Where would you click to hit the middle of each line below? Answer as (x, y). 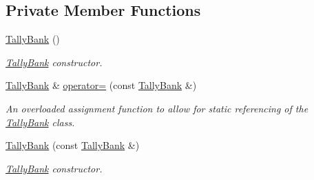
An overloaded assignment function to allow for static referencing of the (157, 108)
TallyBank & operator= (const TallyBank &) (101, 85)
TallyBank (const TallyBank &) (73, 145)
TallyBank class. (40, 122)
